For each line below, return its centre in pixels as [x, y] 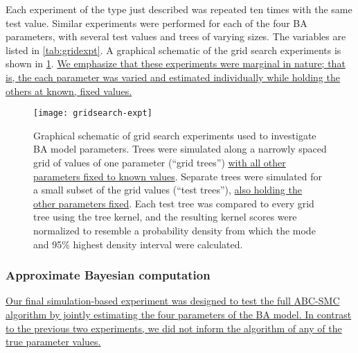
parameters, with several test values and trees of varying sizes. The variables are [176, 36]
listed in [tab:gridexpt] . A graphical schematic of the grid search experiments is [173, 50]
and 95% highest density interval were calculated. [138, 244]
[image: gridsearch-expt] [93, 113]
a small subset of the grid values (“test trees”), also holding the [168, 190]
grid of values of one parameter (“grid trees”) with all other [160, 162]
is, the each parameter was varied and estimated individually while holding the [173, 77]
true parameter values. [53, 342]
